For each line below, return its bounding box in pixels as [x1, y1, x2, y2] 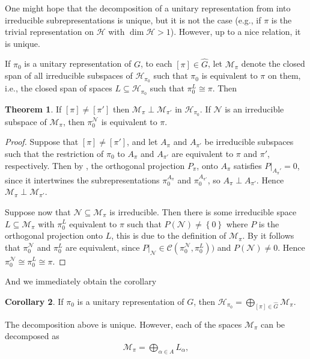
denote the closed [241, 57, 305, 70]
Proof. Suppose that [5, 135, 79, 148]
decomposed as [5, 330, 59, 342]
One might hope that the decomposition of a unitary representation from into [5, 2, 291, 14]
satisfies [233, 159, 262, 171]
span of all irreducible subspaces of [5, 69, 133, 82]
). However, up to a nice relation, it [170, 25, 301, 38]
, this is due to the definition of [111, 229, 226, 242]
